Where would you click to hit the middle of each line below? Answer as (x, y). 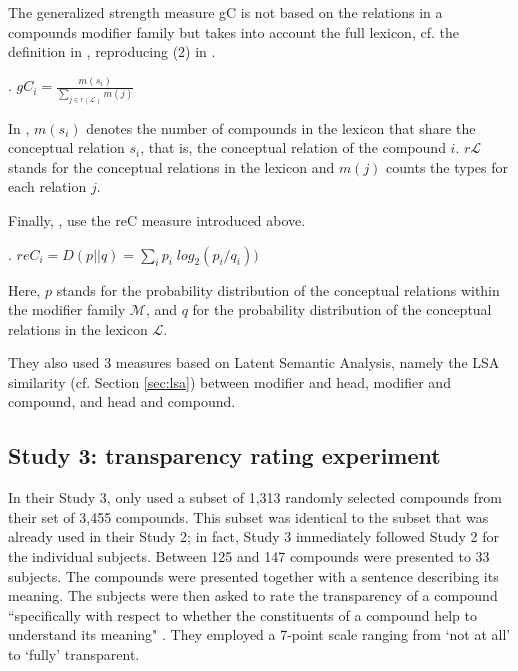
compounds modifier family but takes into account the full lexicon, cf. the (233, 31)
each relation (47, 186)
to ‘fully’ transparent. (74, 654)
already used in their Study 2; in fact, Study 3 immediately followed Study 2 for (254, 536)
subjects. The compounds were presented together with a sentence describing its (253, 575)
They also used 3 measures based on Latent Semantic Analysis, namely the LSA (254, 362)
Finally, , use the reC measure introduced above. (157, 219)
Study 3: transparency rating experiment (224, 455)
